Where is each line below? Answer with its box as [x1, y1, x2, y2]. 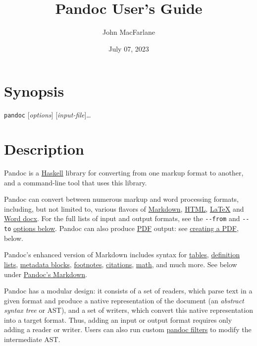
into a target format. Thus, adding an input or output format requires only [4, 314, 232, 325]
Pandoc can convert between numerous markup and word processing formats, [4, 194, 239, 204]
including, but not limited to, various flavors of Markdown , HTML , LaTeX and [4, 203, 244, 214]
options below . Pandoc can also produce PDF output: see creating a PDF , [13, 223, 239, 233]
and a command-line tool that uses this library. [4, 177, 147, 187]
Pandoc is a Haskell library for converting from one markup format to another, [4, 168, 244, 178]
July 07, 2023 [108, 43, 149, 54]
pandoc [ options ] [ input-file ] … [4, 110, 91, 120]
